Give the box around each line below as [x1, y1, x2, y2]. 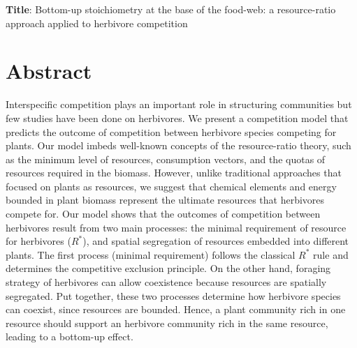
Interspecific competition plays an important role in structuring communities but [6, 97, 352, 112]
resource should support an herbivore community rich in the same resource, [6, 315, 328, 330]
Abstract [6, 56, 92, 85]
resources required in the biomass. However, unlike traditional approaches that [6, 165, 342, 180]
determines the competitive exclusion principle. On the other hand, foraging [6, 261, 331, 275]
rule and [313, 247, 349, 262]
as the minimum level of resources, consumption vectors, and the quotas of [6, 151, 326, 166]
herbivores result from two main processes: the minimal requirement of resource [6, 220, 347, 234]
